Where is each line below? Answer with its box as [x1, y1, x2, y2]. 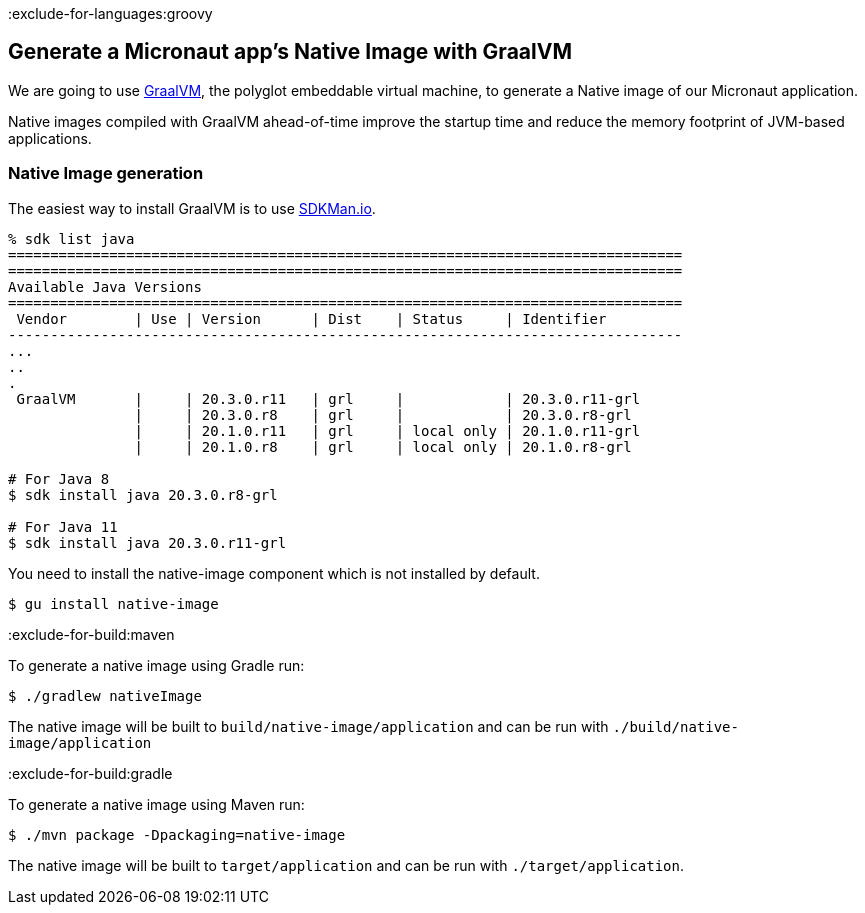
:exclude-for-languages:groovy [8, 5, 213, 22]
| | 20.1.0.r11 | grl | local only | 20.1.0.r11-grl [134, 422, 641, 439]
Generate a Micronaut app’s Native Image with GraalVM [8, 39, 572, 65]
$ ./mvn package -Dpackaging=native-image [8, 826, 346, 843]
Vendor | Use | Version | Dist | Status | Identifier [16, 310, 607, 327]
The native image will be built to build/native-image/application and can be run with [8, 717, 609, 735]
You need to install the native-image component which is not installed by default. [8, 564, 540, 582]
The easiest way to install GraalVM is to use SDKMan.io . [8, 199, 376, 217]
